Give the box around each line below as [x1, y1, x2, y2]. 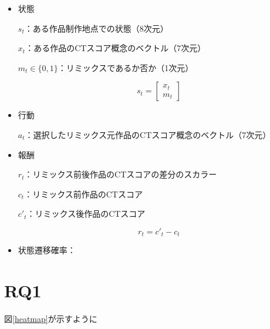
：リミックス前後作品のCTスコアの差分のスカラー [24, 168, 217, 180]
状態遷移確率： [18, 244, 76, 256]
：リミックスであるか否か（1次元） [58, 61, 194, 73]
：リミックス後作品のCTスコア [26, 207, 146, 220]
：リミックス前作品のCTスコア [24, 187, 143, 200]
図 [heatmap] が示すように [4, 313, 97, 325]
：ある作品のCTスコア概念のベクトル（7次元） [25, 42, 206, 54]
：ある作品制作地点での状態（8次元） [24, 22, 168, 34]
